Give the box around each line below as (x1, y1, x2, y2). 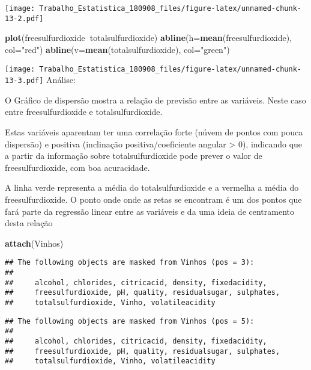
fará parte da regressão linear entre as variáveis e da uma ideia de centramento (5, 205, 295, 217)
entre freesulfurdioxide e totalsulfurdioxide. (5, 105, 163, 118)
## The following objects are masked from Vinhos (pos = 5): (5, 316, 255, 325)
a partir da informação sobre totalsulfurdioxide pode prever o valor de (5, 149, 262, 162)
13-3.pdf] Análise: (5, 73, 76, 86)
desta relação (5, 217, 53, 229)
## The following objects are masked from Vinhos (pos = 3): (5, 258, 255, 267)
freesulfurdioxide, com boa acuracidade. (5, 161, 150, 173)
